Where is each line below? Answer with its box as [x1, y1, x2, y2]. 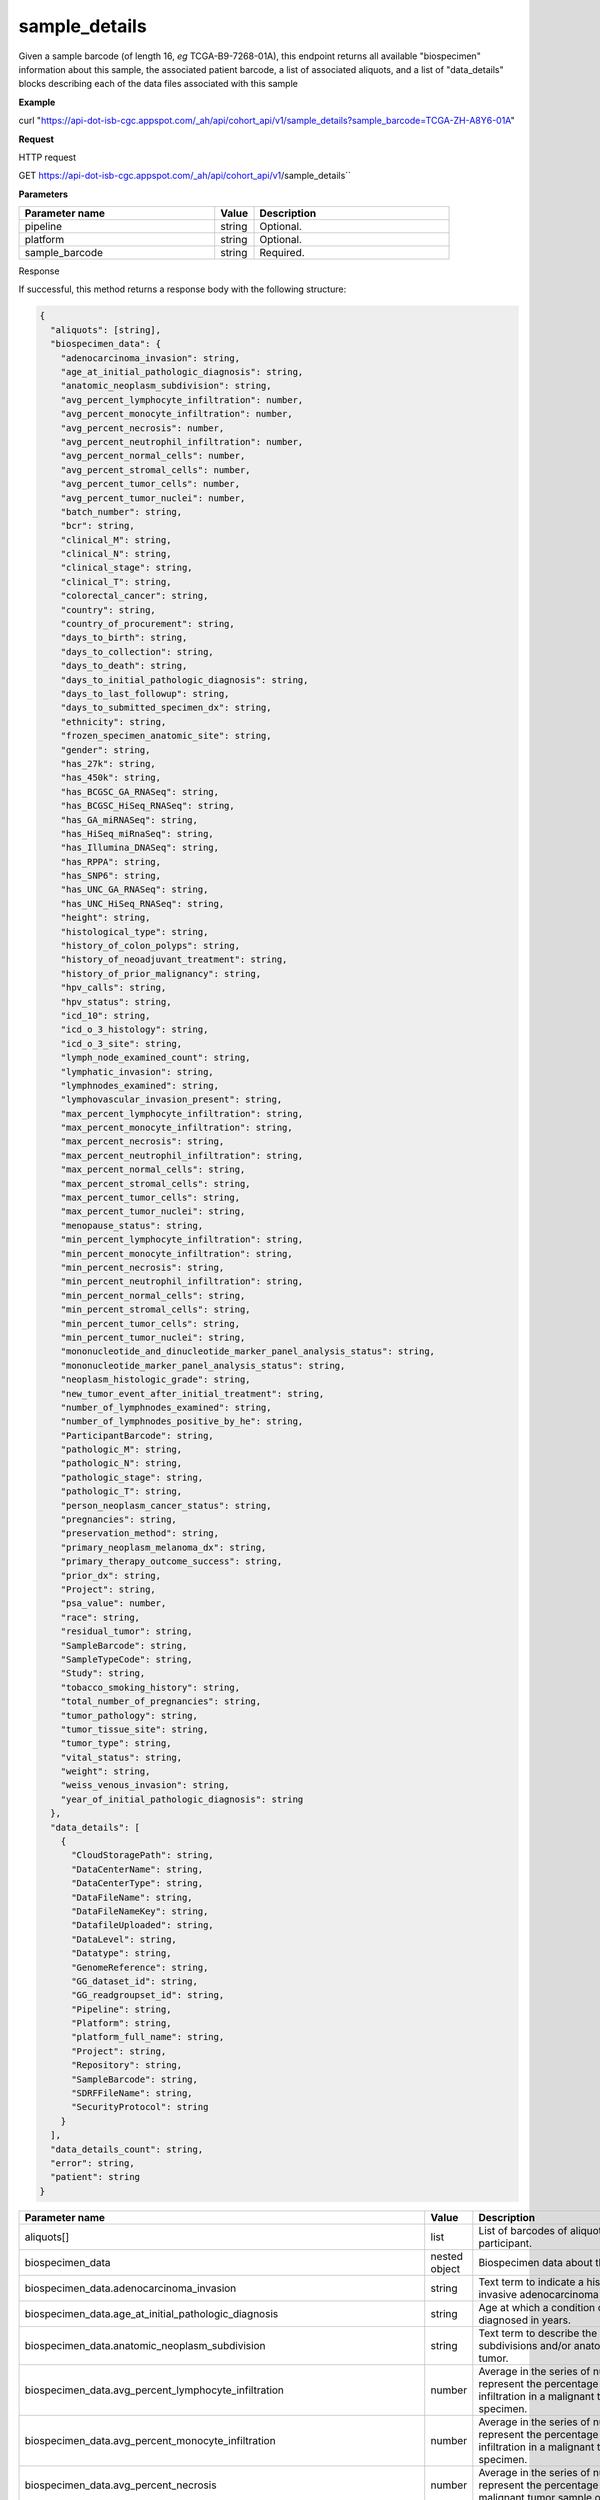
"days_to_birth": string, [60, 632, 188, 644]
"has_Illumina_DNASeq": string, [60, 842, 220, 854]
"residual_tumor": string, [60, 1626, 194, 1637]
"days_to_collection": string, [60, 646, 214, 657]
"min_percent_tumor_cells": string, [60, 1318, 240, 1329]
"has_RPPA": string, [60, 856, 162, 867]
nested [430, 2249, 464, 2263]
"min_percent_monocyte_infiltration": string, [60, 1248, 294, 1259]
